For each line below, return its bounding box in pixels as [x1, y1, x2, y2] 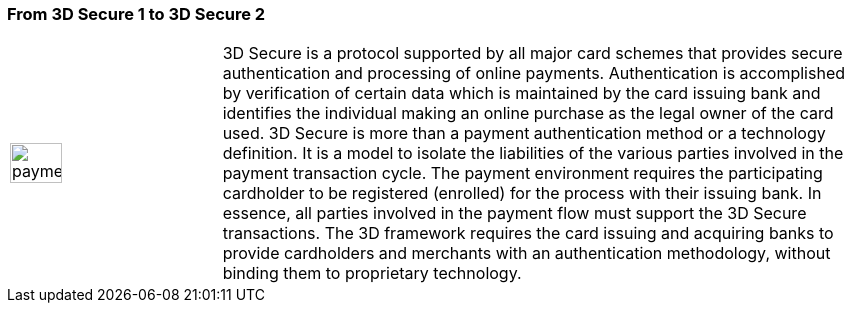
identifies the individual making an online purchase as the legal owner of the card [222, 103, 834, 124]
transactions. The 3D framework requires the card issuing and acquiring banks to [222, 223, 834, 244]
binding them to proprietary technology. [222, 263, 522, 284]
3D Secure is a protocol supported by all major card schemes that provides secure [222, 43, 843, 64]
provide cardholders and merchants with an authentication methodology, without [222, 243, 831, 264]
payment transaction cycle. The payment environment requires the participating [222, 163, 823, 184]
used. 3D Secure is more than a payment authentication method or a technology [222, 123, 826, 144]
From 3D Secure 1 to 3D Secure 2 [7, 4, 266, 24]
